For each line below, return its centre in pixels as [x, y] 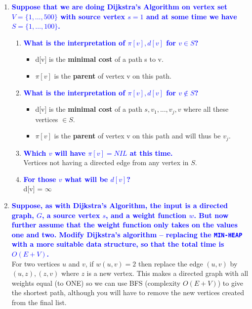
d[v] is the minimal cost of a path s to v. [99, 59]
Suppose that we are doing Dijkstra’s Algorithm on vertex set [119, 6]
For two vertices [36, 263]
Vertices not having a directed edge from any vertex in [106, 162]
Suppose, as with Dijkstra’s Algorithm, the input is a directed [120, 205]
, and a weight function [146, 215]
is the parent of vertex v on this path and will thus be [137, 136]
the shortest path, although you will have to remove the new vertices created [128, 292]
